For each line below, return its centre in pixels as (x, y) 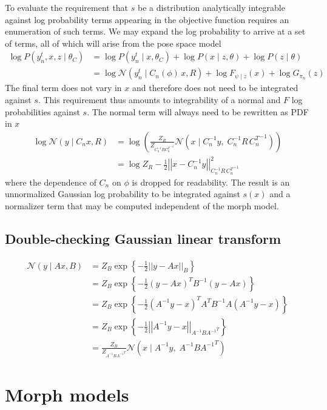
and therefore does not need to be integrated (215, 88)
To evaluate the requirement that (67, 7)
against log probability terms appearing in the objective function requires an (147, 19)
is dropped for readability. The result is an (211, 182)
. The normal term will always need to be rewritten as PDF (198, 111)
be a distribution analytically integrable (211, 7)
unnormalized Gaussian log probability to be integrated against (123, 194)
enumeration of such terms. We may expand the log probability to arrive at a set (155, 31)
